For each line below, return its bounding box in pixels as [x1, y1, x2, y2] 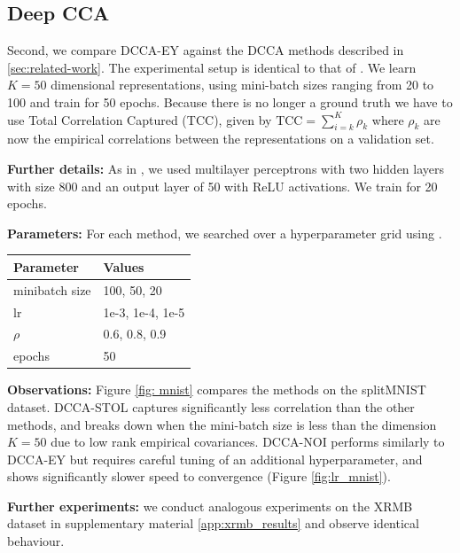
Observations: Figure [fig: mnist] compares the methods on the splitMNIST [7, 380, 426, 399]
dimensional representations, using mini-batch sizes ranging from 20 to [51, 75, 434, 94]
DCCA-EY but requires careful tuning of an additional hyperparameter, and [7, 449, 423, 468]
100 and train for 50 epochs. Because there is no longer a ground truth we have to [7, 92, 453, 111]
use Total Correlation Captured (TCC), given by [7, 110, 272, 129]
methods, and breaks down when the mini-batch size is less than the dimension [7, 415, 437, 433]
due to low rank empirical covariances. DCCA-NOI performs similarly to [51, 432, 445, 451]
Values [103, 257, 144, 276]
